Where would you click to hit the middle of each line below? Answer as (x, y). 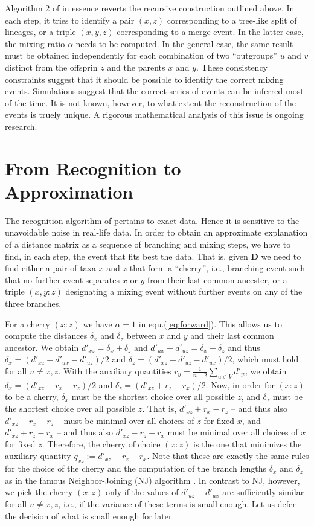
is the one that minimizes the (248, 444)
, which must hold (265, 359)
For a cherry (27, 323)
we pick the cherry (39, 492)
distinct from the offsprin (51, 67)
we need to (281, 256)
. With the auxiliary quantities (115, 370)
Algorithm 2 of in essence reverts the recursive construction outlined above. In (150, 8)
